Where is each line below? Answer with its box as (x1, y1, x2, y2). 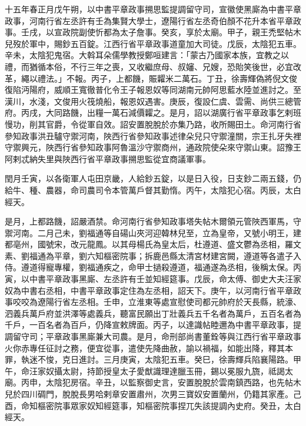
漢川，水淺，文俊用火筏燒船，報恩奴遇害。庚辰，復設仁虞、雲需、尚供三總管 (5, 95, 301, 107)
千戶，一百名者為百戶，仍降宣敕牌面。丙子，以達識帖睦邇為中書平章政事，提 (5, 318, 301, 331)
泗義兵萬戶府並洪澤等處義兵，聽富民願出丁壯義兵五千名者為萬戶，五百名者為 (5, 307, 301, 319)
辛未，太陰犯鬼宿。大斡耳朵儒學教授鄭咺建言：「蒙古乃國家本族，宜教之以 (5, 49, 289, 61)
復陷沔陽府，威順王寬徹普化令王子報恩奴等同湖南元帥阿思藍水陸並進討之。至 (5, 83, 301, 96)
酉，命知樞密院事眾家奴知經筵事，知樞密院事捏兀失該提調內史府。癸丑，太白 (5, 399, 301, 411)
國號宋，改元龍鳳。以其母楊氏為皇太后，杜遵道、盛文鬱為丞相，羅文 (37, 238, 301, 250)
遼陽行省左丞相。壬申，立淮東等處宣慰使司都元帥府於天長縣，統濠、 (37, 296, 301, 308)
